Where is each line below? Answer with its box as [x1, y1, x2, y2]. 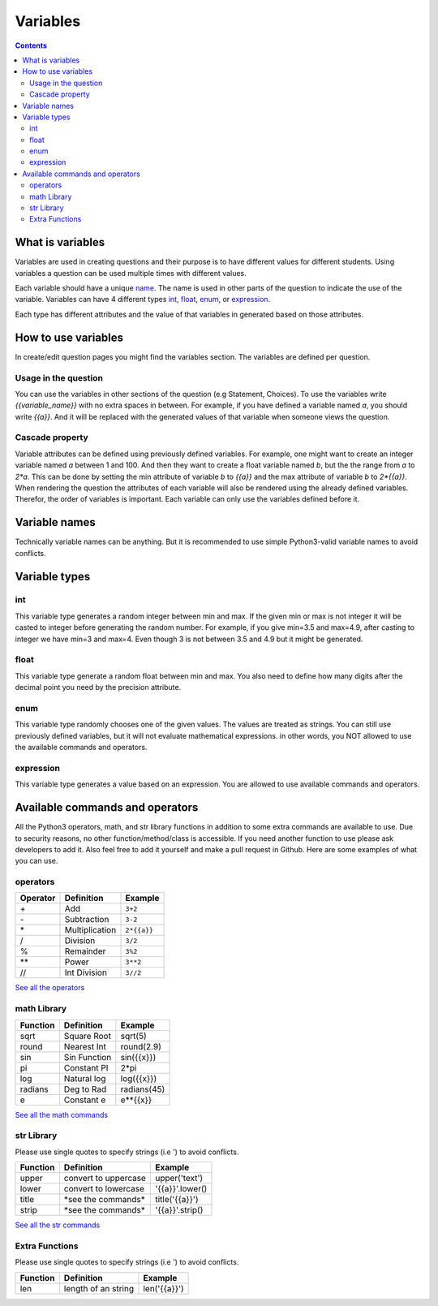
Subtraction [64, 914, 109, 925]
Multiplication [64, 925, 117, 936]
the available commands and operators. [15, 743, 148, 752]
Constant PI [63, 1062, 109, 1073]
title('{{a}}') [155, 1194, 199, 1205]
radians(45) [120, 1084, 165, 1095]
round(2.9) [120, 1041, 161, 1052]
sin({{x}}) [120, 1051, 157, 1062]
